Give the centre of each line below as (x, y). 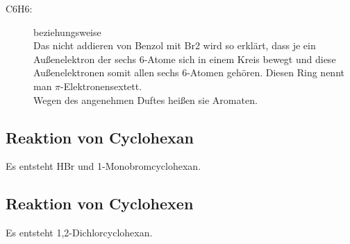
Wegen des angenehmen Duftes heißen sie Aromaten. (145, 99)
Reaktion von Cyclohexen (100, 203)
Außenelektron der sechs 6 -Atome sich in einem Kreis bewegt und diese (185, 59)
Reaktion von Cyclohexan (100, 137)
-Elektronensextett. (101, 86)
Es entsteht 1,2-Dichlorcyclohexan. (79, 233)
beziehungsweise (67, 32)
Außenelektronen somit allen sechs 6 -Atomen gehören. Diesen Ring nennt (189, 72)
